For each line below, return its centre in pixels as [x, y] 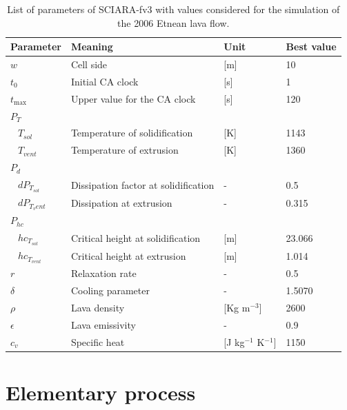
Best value [311, 47]
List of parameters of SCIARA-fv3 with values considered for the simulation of [173, 9]
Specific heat [98, 341]
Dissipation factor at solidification [142, 184]
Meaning [92, 47]
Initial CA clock [105, 81]
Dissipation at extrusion [121, 202]
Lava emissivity [103, 324]
